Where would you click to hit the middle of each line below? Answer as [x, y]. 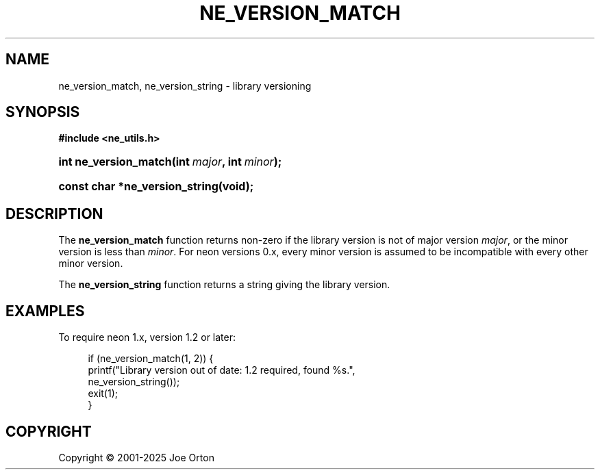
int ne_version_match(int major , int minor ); [170, 162]
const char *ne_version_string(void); [156, 187]
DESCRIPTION [54, 214]
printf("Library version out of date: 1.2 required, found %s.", [222, 370]
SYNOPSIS [43, 112]
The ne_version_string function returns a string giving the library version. [224, 285]
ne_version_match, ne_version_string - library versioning [185, 86]
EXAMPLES [45, 311]
